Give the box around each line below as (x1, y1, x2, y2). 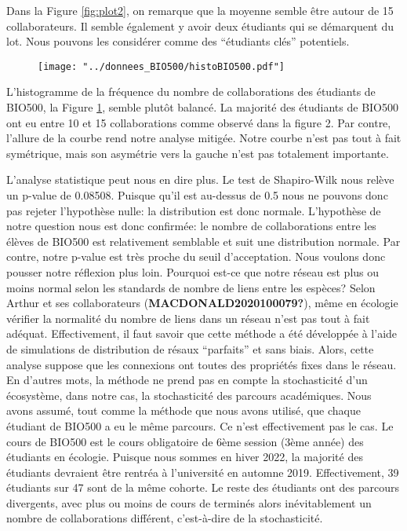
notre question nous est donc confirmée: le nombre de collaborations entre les (6, 218, 376, 234)
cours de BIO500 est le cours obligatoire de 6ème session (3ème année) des (6, 433, 364, 449)
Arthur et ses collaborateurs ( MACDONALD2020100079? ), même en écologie (6, 295, 398, 311)
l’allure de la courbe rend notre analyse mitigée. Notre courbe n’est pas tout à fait (6, 130, 402, 146)
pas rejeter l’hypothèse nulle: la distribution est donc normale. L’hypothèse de (6, 202, 381, 218)
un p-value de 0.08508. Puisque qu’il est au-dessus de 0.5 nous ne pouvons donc (6, 187, 388, 203)
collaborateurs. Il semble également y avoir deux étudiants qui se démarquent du (6, 17, 394, 34)
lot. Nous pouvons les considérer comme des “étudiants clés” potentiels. (6, 33, 350, 49)
